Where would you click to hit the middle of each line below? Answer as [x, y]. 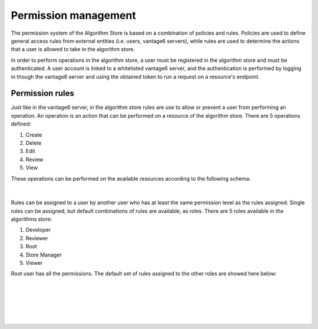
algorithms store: [32, 219]
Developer [38, 230]
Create [34, 135]
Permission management [74, 15]
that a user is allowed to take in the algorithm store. [73, 49]
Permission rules [43, 93]
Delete [34, 143]
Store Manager [44, 255]
